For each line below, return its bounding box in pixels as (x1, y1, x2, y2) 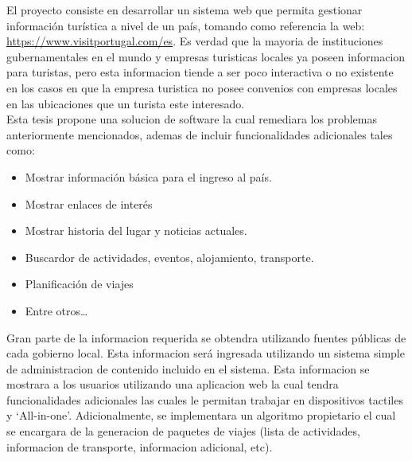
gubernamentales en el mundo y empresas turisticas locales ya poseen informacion (6, 48, 406, 64)
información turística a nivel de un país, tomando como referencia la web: (6, 17, 365, 33)
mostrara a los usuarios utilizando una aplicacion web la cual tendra (6, 376, 339, 393)
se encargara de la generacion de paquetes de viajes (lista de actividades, (6, 423, 360, 440)
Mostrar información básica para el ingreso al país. (25, 168, 272, 185)
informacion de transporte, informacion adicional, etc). (6, 438, 273, 455)
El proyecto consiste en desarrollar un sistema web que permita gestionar (6, 2, 363, 18)
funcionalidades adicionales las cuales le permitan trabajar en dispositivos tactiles (6, 391, 403, 408)
